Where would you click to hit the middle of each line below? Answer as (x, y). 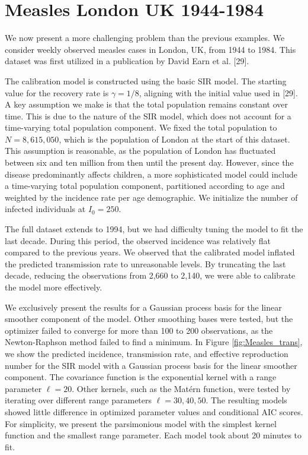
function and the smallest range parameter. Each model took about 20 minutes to (153, 435)
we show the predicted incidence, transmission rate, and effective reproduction (147, 353)
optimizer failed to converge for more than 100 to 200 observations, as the (139, 330)
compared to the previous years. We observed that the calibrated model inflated (150, 252)
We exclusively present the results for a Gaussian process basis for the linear (143, 307)
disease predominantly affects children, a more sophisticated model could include (151, 174)
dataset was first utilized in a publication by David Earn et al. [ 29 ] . (127, 61)
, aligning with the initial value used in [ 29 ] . (218, 92)
